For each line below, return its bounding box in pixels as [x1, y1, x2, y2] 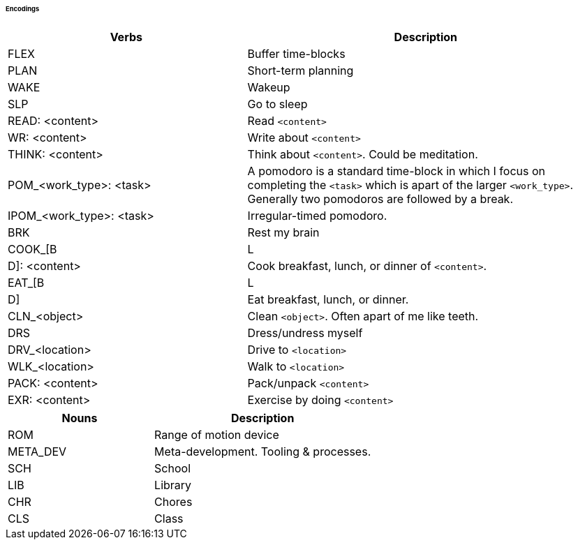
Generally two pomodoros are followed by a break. [247, 191, 513, 206]
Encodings [6, 5, 40, 13]
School [154, 461, 191, 475]
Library [154, 477, 192, 492]
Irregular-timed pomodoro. [247, 208, 387, 223]
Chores [154, 494, 193, 509]
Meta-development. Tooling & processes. [154, 444, 371, 458]
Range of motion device [154, 427, 279, 442]
